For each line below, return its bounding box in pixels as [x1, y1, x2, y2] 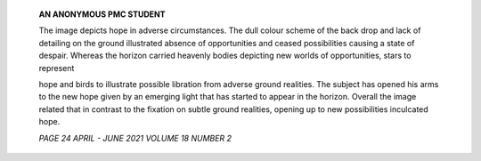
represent [38, 62, 75, 73]
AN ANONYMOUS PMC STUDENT [38, 9, 166, 20]
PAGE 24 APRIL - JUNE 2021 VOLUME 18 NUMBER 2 [38, 133, 232, 143]
